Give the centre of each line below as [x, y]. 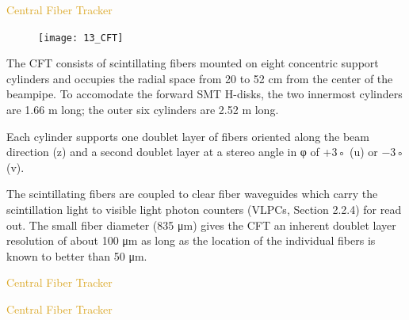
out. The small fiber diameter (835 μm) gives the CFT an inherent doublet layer [201, 225]
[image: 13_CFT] [81, 38]
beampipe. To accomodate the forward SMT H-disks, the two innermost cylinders [204, 94]
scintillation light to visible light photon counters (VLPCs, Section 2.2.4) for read [204, 209]
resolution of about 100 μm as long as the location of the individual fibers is [191, 240]
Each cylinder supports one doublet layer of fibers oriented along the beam [188, 136]
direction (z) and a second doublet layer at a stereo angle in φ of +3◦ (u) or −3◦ [206, 152]
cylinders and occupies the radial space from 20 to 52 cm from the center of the [200, 78]
